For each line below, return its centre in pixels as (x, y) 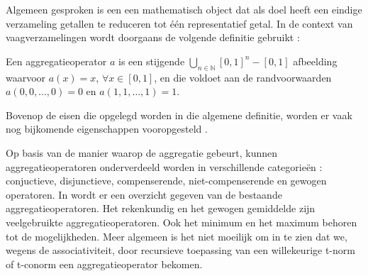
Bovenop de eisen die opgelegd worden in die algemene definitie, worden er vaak (179, 115)
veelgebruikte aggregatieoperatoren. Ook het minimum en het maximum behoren (182, 222)
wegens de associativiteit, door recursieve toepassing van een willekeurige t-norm (180, 250)
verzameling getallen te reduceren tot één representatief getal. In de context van (179, 23)
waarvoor (26, 77)
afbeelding (315, 61)
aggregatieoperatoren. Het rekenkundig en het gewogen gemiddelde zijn (161, 208)
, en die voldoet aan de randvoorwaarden (243, 77)
